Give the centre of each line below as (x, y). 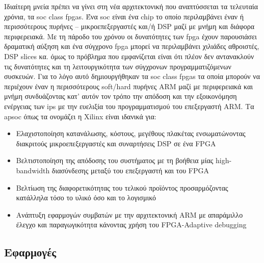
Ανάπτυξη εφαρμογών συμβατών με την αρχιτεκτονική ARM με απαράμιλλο (129, 214)
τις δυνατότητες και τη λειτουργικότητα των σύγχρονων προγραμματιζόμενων (118, 66)
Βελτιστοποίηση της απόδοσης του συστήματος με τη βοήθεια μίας (115, 160)
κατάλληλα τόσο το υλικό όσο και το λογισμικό (86, 198)
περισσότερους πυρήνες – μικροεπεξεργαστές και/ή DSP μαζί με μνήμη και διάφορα (129, 26)
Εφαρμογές (30, 252)
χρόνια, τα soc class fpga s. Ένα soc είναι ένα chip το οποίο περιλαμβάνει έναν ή (124, 16)
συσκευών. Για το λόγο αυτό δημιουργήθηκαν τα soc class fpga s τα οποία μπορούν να (132, 76)
